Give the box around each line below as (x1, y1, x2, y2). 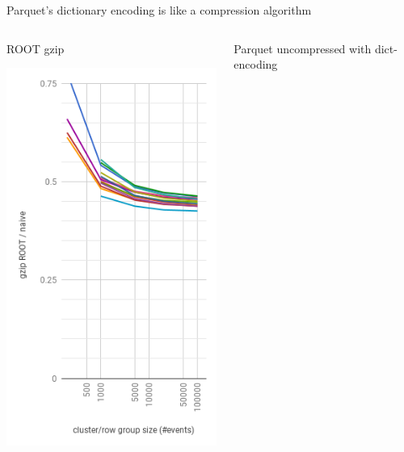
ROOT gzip (6, 40, 65, 56)
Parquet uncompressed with (234, 40, 372, 56)
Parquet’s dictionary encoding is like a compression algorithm (6, 2, 312, 18)
